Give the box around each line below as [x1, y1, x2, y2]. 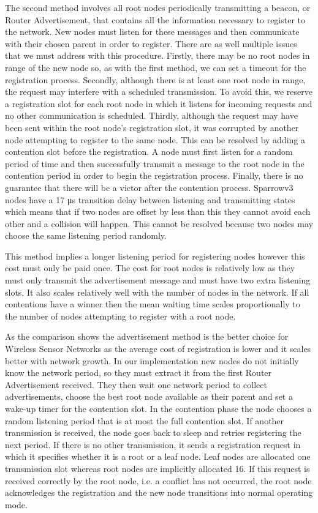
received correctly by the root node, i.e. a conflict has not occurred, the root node [5, 474, 312, 487]
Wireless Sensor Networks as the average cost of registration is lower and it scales [5, 342, 311, 355]
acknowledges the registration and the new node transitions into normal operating [5, 486, 313, 499]
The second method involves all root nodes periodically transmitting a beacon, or [5, 1, 311, 13]
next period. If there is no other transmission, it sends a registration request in [5, 438, 301, 451]
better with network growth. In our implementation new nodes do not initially [5, 354, 299, 367]
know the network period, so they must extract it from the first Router [5, 366, 272, 379]
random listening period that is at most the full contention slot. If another [5, 414, 284, 427]
